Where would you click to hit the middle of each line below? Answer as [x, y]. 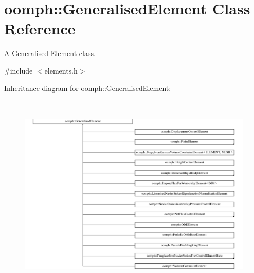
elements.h [61, 70]
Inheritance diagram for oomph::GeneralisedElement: [88, 88]
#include [19, 70]
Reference [40, 29]
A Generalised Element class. [50, 53]
